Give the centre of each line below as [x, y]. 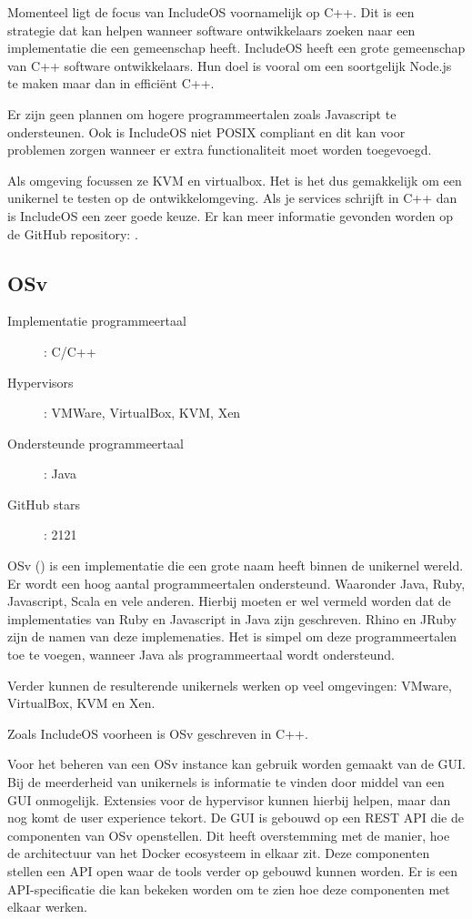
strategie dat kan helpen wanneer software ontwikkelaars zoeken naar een [211, 30]
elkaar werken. [47, 907]
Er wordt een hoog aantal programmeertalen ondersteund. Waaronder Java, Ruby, [236, 583]
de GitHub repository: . [73, 233]
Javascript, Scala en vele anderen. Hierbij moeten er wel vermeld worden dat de [229, 601]
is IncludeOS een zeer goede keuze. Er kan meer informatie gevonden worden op [231, 215]
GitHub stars [44, 504]
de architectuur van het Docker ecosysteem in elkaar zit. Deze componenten [219, 853]
